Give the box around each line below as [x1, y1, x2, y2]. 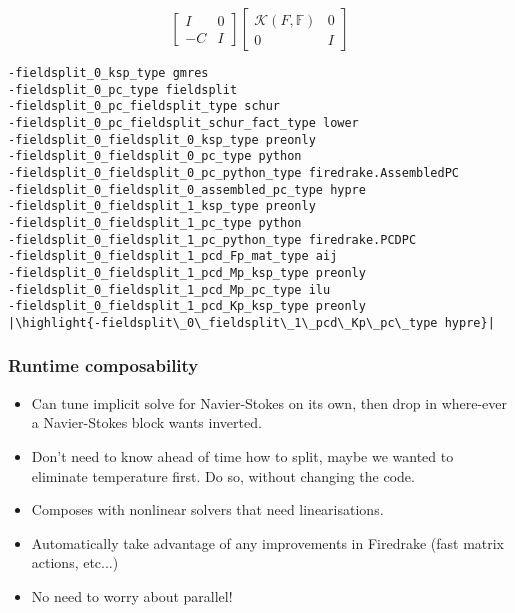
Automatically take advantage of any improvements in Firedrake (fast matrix [31, 532, 505, 553]
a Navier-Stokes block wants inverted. [31, 412, 262, 433]
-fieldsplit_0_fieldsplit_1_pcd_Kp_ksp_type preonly [8, 299, 366, 314]
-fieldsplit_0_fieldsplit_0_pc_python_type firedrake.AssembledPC [8, 165, 460, 180]
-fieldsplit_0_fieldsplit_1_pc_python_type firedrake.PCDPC [8, 232, 417, 247]
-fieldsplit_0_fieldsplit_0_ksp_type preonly [8, 132, 316, 147]
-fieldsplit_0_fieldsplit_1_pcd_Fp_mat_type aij [8, 249, 338, 264]
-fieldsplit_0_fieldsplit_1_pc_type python [8, 215, 302, 230]
